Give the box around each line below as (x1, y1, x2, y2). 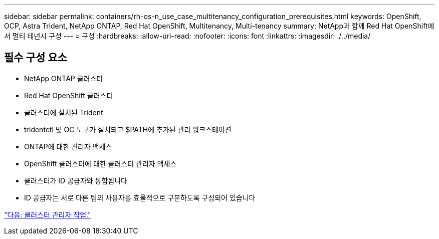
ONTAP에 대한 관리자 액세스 (24, 142, 112, 151)
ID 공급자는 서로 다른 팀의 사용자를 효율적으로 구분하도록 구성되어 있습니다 (24, 193, 256, 202)
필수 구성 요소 (4, 51, 67, 64)
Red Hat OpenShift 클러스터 (24, 91, 113, 100)
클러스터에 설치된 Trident (24, 108, 103, 117)
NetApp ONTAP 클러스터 (24, 74, 103, 83)
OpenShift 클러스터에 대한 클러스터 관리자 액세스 (24, 159, 177, 168)
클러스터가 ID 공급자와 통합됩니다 (24, 176, 127, 185)
